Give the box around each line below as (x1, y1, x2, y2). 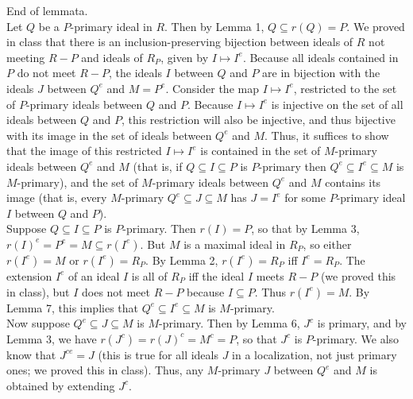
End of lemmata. (6, 2, 88, 18)
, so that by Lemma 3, (251, 220, 360, 237)
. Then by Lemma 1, (164, 17, 264, 34)
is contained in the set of (200, 142, 321, 159)
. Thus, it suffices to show (264, 126, 389, 143)
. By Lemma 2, (145, 251, 218, 268)
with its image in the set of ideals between (6, 126, 212, 143)
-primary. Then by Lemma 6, (159, 315, 300, 331)
